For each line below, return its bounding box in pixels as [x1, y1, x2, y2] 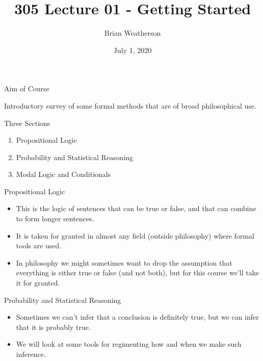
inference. [16, 349, 46, 359]
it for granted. [16, 277, 60, 288]
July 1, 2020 [113, 44, 152, 55]
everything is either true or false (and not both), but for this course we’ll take [16, 267, 259, 278]
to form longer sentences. [16, 213, 94, 224]
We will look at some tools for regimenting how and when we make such [16, 339, 242, 349]
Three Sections [4, 117, 50, 128]
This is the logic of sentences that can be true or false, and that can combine [16, 203, 256, 214]
